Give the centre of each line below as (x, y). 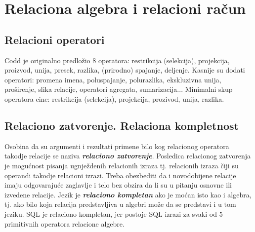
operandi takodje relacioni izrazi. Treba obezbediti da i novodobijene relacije (120, 175)
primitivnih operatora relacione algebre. (64, 223)
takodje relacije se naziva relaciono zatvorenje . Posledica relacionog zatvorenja (128, 156)
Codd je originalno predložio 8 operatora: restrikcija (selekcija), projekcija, (117, 60)
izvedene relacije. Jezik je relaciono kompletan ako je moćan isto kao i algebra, (128, 194)
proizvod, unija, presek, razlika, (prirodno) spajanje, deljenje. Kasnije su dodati (125, 70)
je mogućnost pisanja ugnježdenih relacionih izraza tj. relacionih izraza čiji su (122, 165)
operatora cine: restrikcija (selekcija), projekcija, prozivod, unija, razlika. (114, 98)
